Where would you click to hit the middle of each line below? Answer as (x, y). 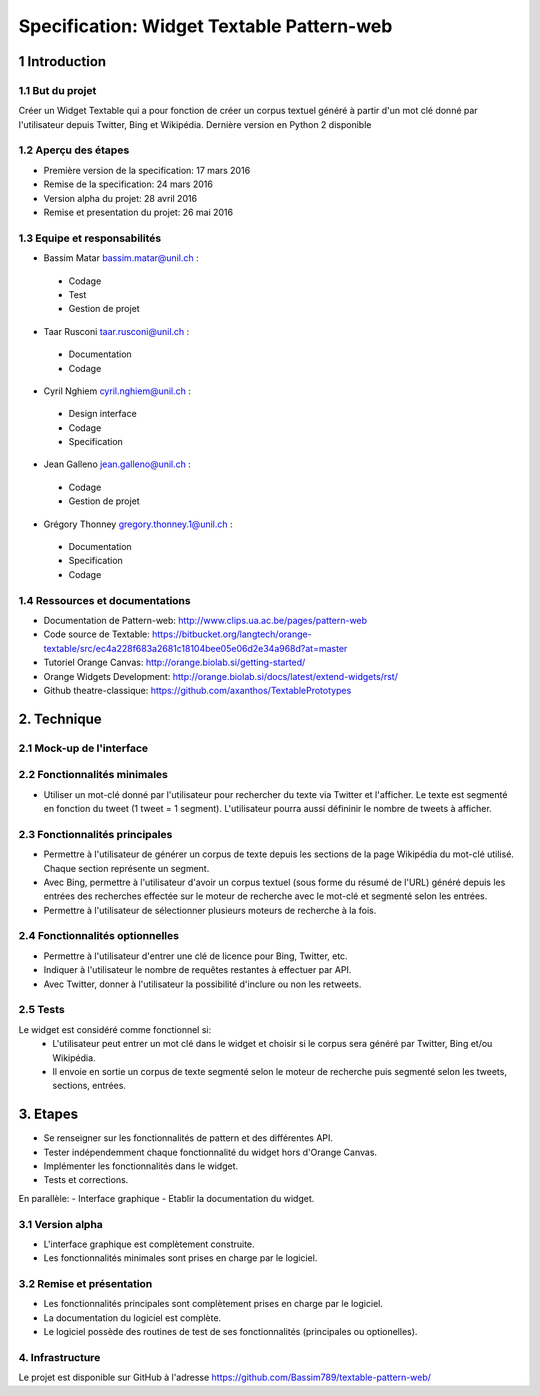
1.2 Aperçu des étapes (74, 150)
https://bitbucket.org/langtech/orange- (231, 634)
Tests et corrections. (86, 1180)
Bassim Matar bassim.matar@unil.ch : (121, 258)
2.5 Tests (41, 1010)
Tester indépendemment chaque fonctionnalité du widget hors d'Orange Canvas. (210, 1152)
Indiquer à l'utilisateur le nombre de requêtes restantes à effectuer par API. (197, 970)
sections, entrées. (89, 1086)
